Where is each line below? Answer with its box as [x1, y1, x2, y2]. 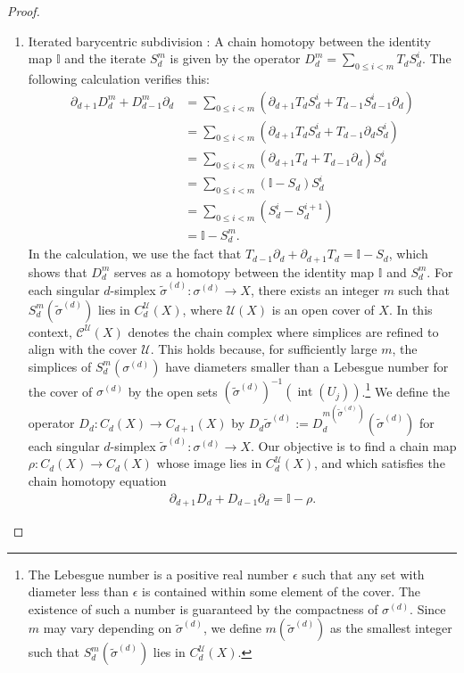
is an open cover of [271, 300, 375, 318]
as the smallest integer [330, 619, 452, 637]
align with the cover [28, 340, 137, 358]
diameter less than [28, 582, 128, 601]
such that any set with [302, 564, 425, 583]
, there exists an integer [250, 281, 379, 300]
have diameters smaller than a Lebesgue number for [165, 357, 449, 375]
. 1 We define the [361, 379, 450, 400]
